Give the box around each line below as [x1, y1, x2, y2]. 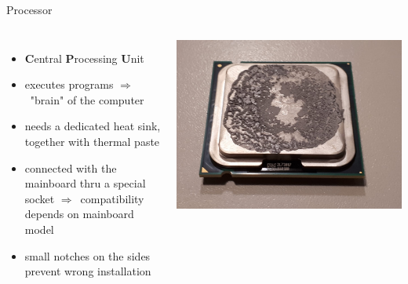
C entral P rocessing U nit [24, 49, 144, 66]
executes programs [24, 76, 114, 93]
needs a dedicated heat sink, [24, 118, 161, 134]
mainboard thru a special [24, 175, 146, 191]
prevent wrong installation [24, 263, 151, 279]
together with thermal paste [24, 133, 160, 149]
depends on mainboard [24, 206, 134, 222]
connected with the [24, 159, 117, 176]
